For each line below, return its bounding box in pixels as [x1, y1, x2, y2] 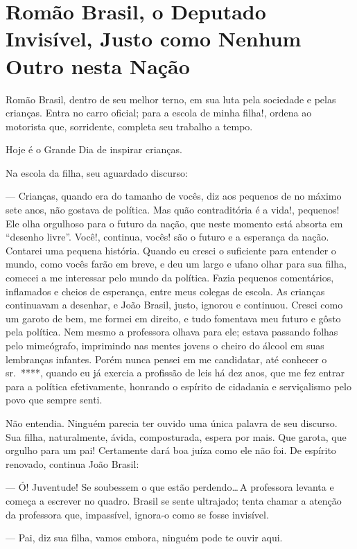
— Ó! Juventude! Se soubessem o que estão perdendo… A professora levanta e [6, 480, 334, 494]
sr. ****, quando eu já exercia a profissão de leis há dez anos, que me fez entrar [6, 365, 345, 380]
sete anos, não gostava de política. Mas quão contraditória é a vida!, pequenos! [6, 202, 340, 217]
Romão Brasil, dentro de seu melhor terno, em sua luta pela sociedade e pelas [6, 91, 336, 106]
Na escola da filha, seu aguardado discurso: [6, 165, 188, 180]
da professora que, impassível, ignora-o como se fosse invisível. [6, 507, 269, 521]
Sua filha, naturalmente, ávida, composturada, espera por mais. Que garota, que [6, 429, 347, 444]
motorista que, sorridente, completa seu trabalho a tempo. [6, 119, 253, 133]
